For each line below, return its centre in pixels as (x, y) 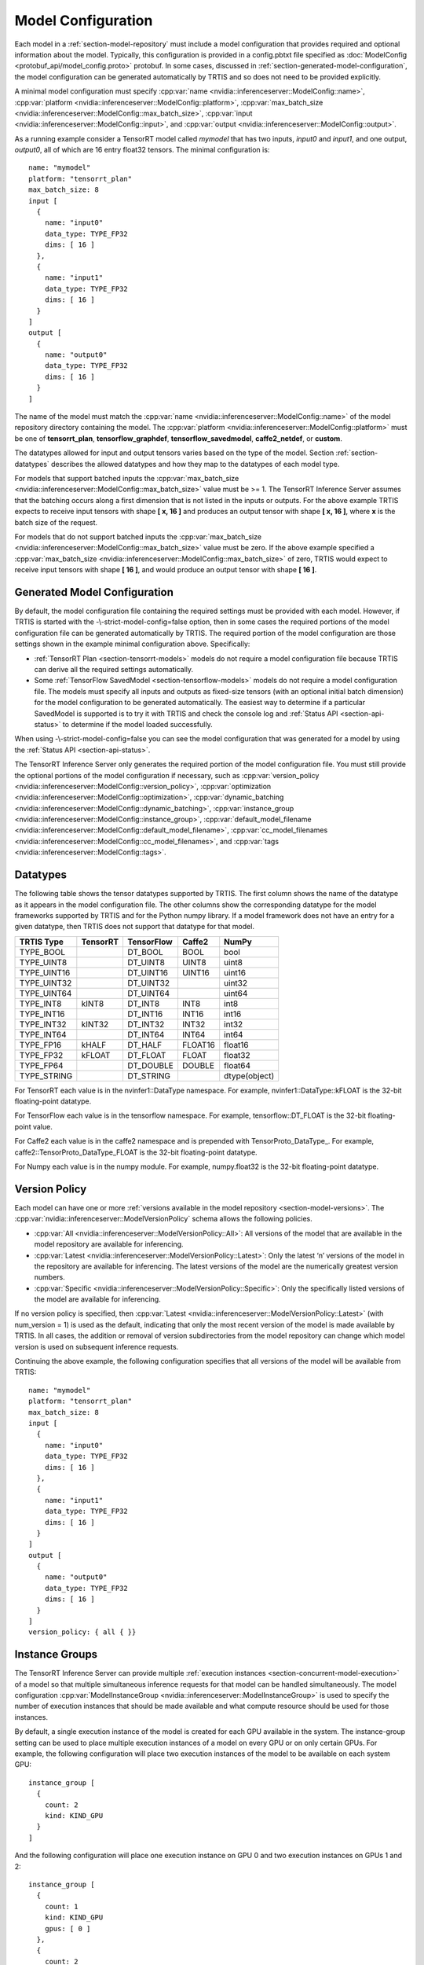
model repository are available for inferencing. (109, 1244)
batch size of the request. (56, 522)
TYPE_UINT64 (46, 993)
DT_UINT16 (148, 972)
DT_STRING (149, 1075)
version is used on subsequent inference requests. (97, 1346)
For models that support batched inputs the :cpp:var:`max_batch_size (127, 478)
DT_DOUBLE (151, 1065)
